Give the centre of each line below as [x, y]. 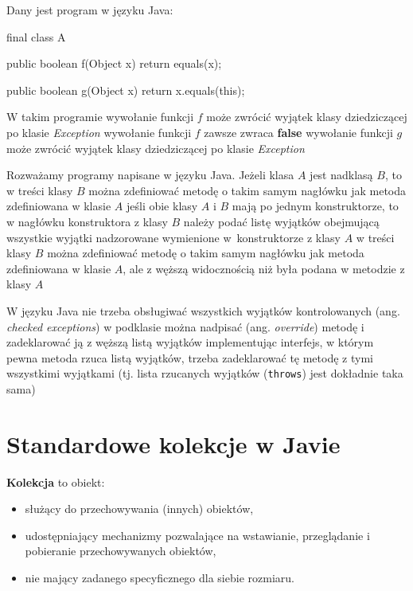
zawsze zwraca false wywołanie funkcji [298, 132]
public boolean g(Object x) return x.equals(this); [126, 90]
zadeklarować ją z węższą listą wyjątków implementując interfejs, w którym [190, 342]
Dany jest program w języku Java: [90, 10]
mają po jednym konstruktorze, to [315, 206]
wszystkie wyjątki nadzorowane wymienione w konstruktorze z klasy [174, 237]
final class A [36, 36]
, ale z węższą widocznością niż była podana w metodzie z [264, 268]
